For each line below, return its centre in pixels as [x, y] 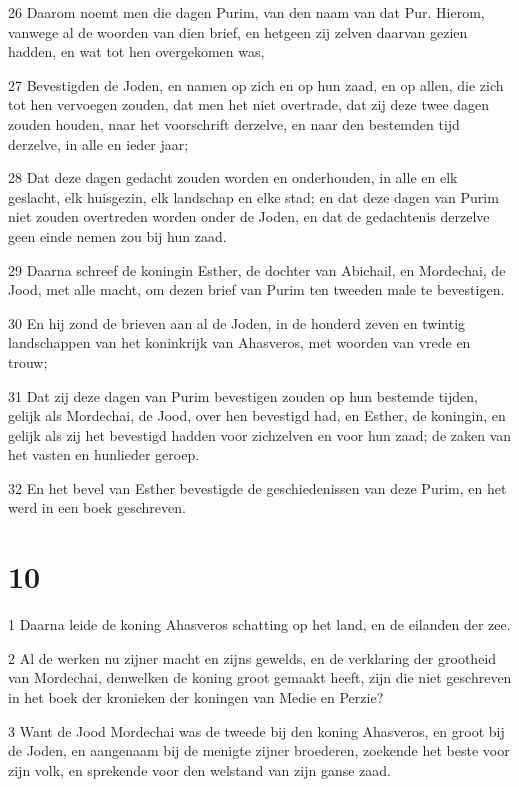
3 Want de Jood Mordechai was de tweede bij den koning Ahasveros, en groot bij [256, 730]
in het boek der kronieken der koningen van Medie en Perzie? [196, 696]
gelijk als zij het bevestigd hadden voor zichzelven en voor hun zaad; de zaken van [260, 434]
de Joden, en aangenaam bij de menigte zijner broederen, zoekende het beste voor [259, 750]
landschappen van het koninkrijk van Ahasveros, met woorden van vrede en [239, 342]
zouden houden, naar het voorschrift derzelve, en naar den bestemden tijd [234, 123]
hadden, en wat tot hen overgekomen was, [136, 51]
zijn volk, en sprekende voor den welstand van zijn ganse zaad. [199, 769]
